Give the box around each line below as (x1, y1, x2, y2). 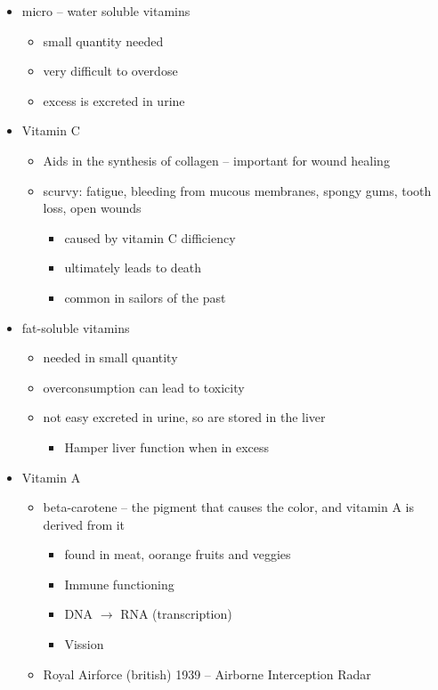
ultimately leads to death (64, 258, 202, 277)
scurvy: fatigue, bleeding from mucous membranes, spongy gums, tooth (43, 181, 432, 199)
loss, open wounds (43, 199, 142, 217)
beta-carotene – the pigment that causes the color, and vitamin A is (43, 498, 414, 516)
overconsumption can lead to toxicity (43, 377, 245, 396)
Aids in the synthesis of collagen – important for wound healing (43, 150, 390, 169)
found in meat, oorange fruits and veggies (64, 545, 291, 564)
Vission (64, 635, 104, 653)
